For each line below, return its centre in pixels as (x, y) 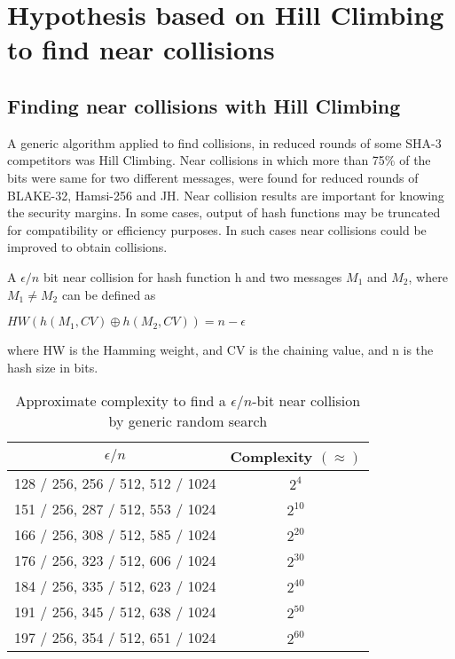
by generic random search (188, 421)
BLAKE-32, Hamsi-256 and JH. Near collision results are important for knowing (226, 195)
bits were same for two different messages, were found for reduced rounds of (213, 177)
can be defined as (109, 294)
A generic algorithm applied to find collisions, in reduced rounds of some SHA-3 (224, 142)
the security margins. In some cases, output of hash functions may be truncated (224, 212)
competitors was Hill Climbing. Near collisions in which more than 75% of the (219, 160)
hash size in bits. (53, 367)
